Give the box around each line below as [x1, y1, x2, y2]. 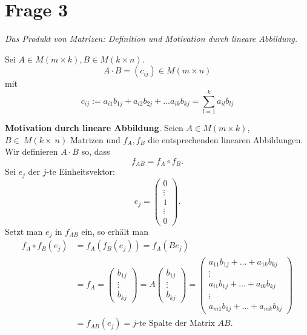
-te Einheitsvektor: [46, 165, 115, 178]
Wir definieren [5, 145, 58, 158]
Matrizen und [70, 133, 120, 146]
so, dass [81, 145, 110, 158]
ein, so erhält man [81, 225, 148, 237]
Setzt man [5, 225, 43, 237]
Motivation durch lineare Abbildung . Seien [5, 121, 183, 134]
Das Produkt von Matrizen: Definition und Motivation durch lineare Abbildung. [5, 32, 298, 45]
